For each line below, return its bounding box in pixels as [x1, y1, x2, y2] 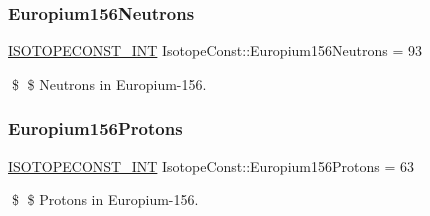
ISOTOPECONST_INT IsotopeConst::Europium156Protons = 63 [8, 155, 414, 176]
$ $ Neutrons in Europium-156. [11, 73, 207, 94]
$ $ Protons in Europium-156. [11, 189, 199, 210]
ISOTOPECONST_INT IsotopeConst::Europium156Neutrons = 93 [8, 40, 422, 61]
